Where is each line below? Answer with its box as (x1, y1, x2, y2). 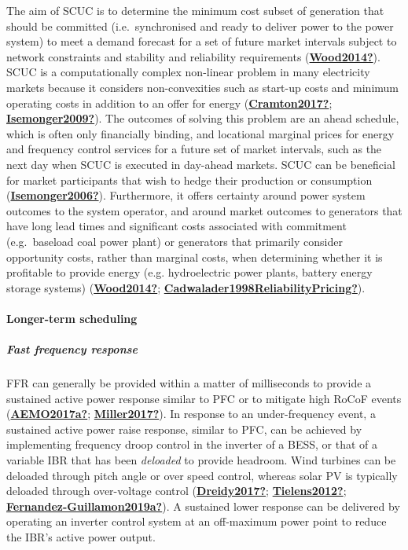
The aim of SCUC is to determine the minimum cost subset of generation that (6, 2, 384, 18)
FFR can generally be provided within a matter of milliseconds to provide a (6, 375, 372, 391)
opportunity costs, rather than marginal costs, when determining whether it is (6, 248, 383, 265)
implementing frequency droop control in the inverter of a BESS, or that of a (6, 436, 377, 453)
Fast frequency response (6, 341, 138, 357)
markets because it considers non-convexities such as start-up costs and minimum (6, 79, 399, 95)
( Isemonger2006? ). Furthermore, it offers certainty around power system (6, 187, 366, 203)
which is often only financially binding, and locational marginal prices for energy (6, 125, 395, 141)
